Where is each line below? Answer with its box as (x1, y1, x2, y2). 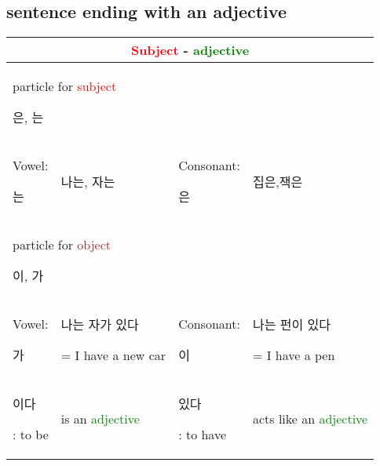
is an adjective (60, 410, 140, 428)
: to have (178, 425, 227, 444)
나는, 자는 (60, 172, 115, 191)
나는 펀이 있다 (252, 315, 331, 334)
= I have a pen (252, 346, 335, 365)
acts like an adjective (252, 410, 368, 428)
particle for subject (13, 77, 117, 96)
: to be (13, 425, 49, 444)
